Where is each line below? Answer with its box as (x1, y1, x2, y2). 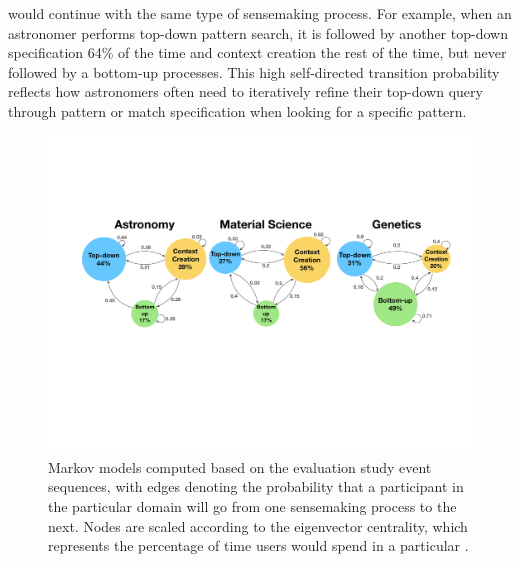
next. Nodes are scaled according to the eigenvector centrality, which (48, 515, 468, 536)
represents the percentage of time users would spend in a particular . (48, 535, 469, 556)
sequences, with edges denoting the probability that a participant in (48, 476, 464, 497)
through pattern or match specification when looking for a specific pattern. (8, 100, 467, 121)
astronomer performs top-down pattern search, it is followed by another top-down (8, 22, 508, 43)
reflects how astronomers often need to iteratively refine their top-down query (8, 81, 483, 102)
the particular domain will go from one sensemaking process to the (48, 495, 457, 516)
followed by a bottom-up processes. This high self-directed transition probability (8, 61, 500, 82)
